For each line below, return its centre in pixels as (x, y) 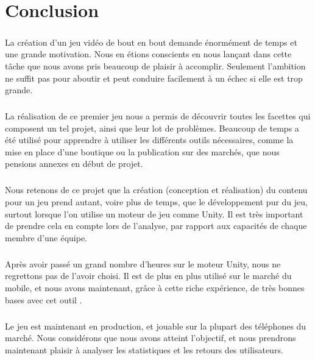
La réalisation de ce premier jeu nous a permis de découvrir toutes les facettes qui (158, 116)
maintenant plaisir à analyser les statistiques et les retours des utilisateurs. (144, 349)
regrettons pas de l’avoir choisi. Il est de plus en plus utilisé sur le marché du (148, 276)
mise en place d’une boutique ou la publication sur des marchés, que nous (142, 151)
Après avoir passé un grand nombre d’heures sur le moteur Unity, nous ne (143, 263)
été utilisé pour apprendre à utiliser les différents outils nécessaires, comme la (149, 140)
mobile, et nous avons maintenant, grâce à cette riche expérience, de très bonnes (155, 287)
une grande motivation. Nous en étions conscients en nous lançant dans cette (148, 54)
